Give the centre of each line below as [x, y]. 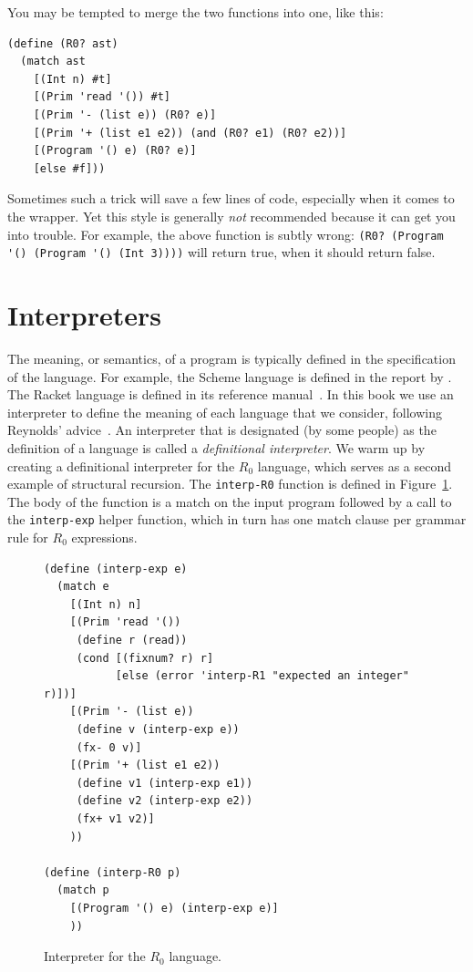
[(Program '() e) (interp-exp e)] [174, 908]
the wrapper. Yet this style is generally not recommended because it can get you [231, 216]
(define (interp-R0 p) [113, 872]
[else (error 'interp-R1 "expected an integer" [262, 676]
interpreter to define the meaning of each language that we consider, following [225, 412]
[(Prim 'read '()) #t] [102, 97]
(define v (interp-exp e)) [158, 729]
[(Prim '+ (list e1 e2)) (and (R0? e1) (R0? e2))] [190, 133]
